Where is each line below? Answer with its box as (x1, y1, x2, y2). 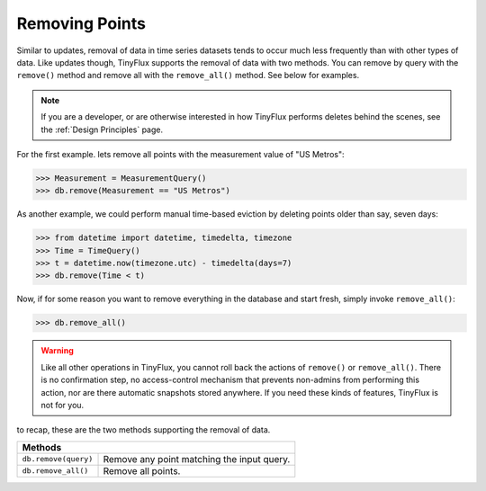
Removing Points (16, 13, 146, 33)
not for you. (40, 399, 85, 410)
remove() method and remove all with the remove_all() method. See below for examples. (16, 70, 360, 81)
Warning (40, 345, 74, 356)
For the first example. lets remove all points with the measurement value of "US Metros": (16, 148, 345, 159)
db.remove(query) (22, 454, 94, 464)
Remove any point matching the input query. (103, 452, 291, 465)
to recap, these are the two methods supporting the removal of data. (16, 424, 271, 435)
